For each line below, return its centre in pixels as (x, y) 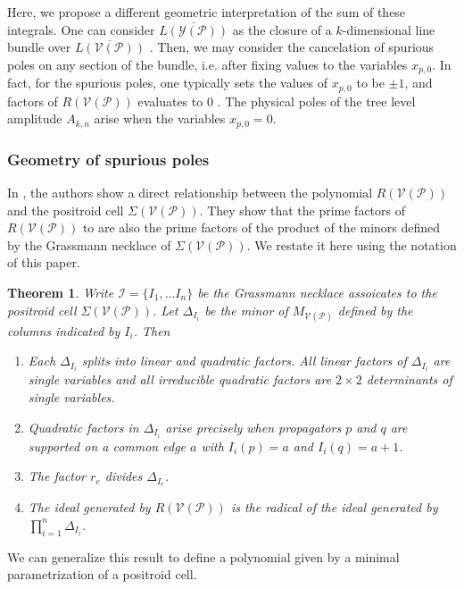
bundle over (39, 47)
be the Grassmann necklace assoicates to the (317, 292)
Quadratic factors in (83, 427)
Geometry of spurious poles (108, 159)
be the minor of (246, 310)
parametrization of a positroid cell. (102, 574)
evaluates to (170, 101)
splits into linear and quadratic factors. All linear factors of (244, 361)
